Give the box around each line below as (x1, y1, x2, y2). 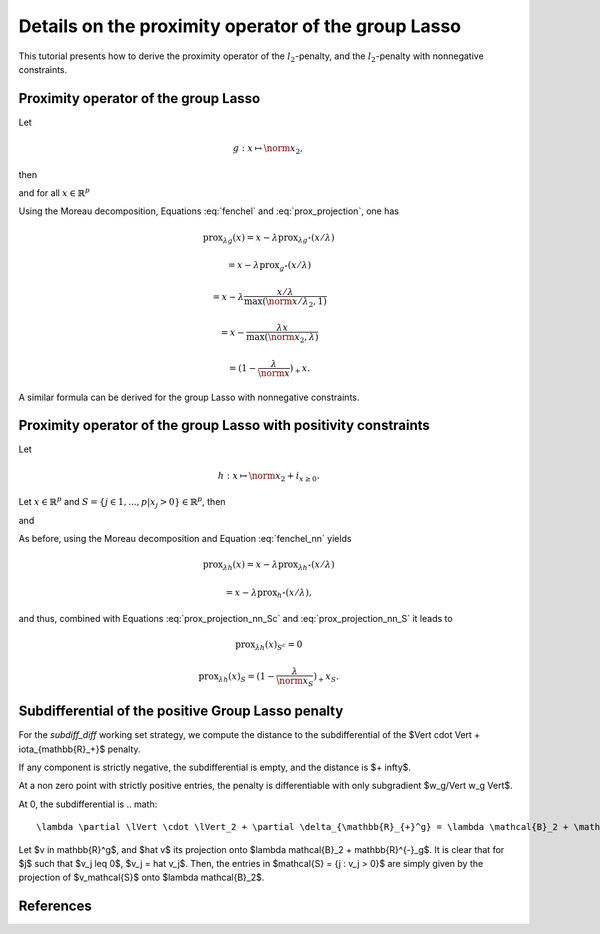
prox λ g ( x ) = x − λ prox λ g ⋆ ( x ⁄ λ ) (202, 231, 335, 245)
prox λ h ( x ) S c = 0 (235, 639, 303, 653)
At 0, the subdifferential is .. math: (18, 798, 158, 810)
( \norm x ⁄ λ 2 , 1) (261, 295, 327, 309)
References (18, 898, 92, 915)
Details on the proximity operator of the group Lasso (18, 15, 462, 37)
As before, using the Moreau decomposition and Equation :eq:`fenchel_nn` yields (18, 532, 352, 544)
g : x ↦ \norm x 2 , (232, 143, 304, 156)
